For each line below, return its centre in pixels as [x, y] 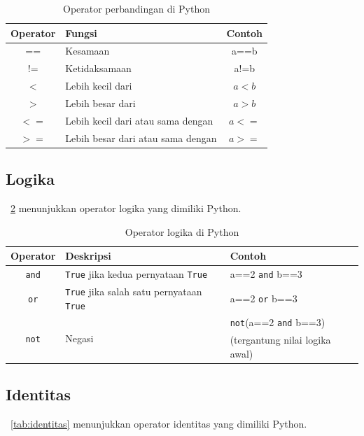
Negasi [79, 338]
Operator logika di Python [182, 231]
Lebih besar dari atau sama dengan [141, 138]
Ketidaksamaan [98, 68]
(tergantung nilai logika [280, 340]
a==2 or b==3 [264, 298]
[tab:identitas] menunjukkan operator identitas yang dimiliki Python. [159, 424]
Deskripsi [88, 256]
